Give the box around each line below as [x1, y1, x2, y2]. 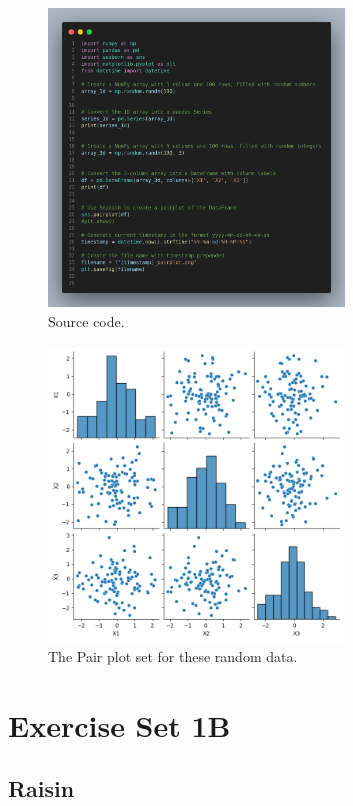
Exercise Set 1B [8, 704, 231, 745]
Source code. [48, 311, 125, 332]
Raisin [8, 773, 75, 804]
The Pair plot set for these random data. [48, 646, 298, 666]
